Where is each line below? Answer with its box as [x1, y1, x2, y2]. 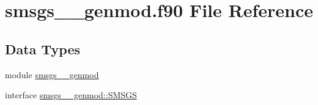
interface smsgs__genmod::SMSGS [5, 89, 137, 101]
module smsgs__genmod [5, 68, 99, 81]
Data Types [5, 39, 80, 58]
